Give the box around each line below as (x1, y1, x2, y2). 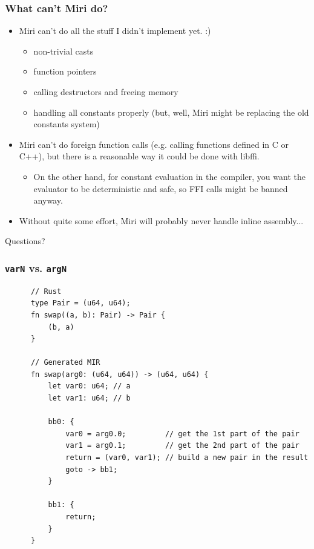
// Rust (30, 287, 62, 296)
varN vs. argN (5, 260, 67, 275)
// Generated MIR (30, 358, 100, 367)
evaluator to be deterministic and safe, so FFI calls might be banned (33, 182, 288, 195)
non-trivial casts (33, 44, 94, 57)
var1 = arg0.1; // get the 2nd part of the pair (65, 441, 299, 450)
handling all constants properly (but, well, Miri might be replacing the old (33, 105, 309, 118)
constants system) (33, 118, 100, 130)
